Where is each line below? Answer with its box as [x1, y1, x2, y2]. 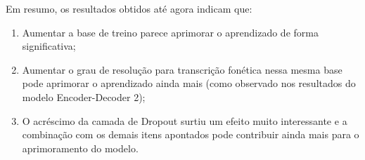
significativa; [22, 39, 76, 53]
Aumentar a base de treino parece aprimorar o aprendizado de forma [22, 25, 319, 39]
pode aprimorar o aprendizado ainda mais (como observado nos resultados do [22, 76, 356, 91]
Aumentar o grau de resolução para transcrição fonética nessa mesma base [22, 62, 342, 76]
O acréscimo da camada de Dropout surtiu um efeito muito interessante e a [22, 113, 347, 128]
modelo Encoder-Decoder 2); [22, 89, 146, 104]
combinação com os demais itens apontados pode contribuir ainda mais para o [22, 127, 359, 142]
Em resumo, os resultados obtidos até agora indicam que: [6, 1, 252, 15]
